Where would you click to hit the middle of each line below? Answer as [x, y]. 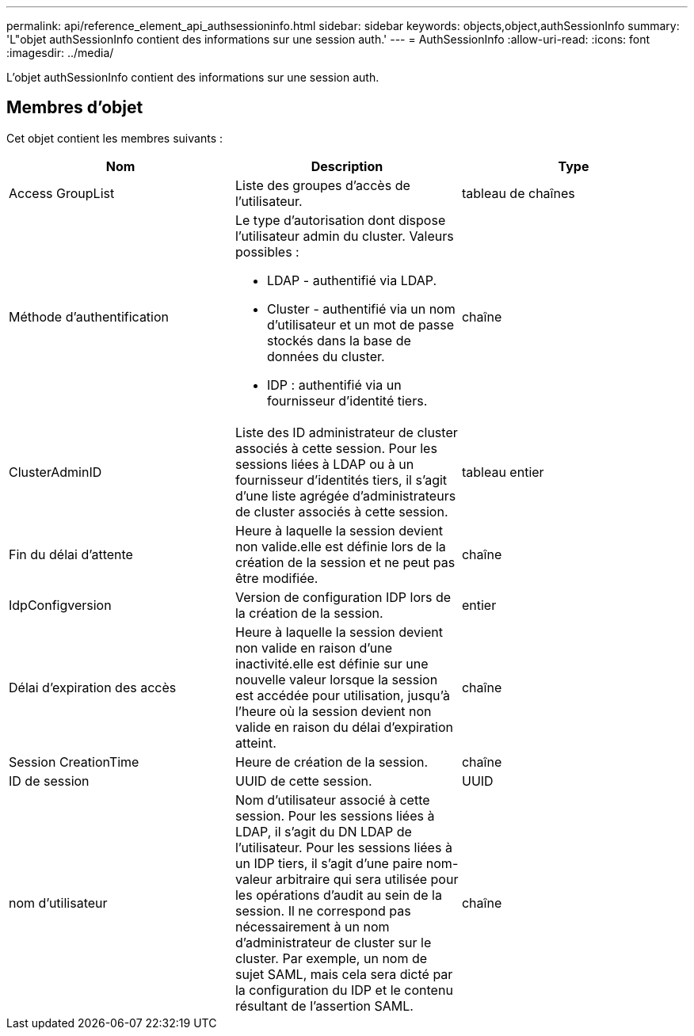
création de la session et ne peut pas [345, 562]
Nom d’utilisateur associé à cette [332, 800]
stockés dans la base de [339, 340]
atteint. [255, 743]
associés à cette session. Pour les [336, 448]
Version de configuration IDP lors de [343, 597]
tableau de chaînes [518, 193]
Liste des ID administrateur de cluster [346, 432]
